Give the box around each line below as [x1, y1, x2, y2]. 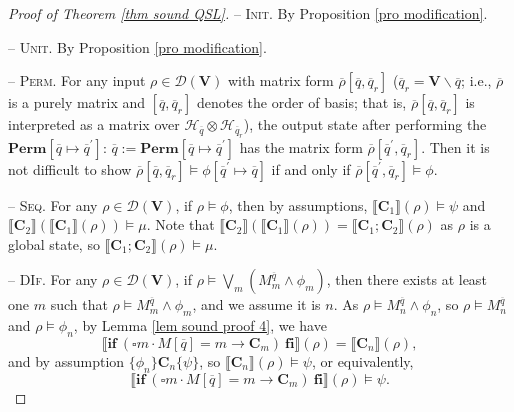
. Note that [146, 214, 215, 235]
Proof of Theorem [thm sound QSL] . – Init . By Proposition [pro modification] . [8, 3, 488, 23]
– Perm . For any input [8, 70, 146, 91]
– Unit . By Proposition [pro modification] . [8, 36, 267, 57]
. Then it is [421, 136, 490, 157]
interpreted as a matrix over [8, 114, 180, 135]
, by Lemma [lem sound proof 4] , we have [73, 315, 327, 336]
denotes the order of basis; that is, [196, 92, 407, 113]
